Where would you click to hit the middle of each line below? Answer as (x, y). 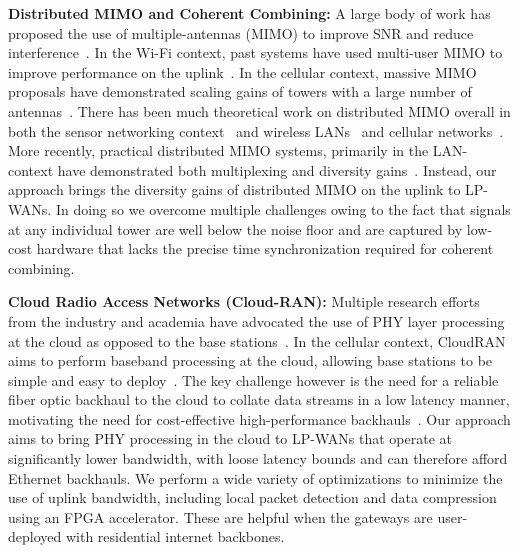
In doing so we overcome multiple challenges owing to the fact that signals (283, 208)
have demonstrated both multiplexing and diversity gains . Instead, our (277, 169)
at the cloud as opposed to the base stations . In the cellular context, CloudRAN (257, 340)
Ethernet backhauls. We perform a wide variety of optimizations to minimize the (255, 477)
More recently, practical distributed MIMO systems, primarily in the (218, 150)
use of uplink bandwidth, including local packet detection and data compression (252, 497)
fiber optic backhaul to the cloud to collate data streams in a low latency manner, (259, 399)
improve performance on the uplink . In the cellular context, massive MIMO (242, 71)
